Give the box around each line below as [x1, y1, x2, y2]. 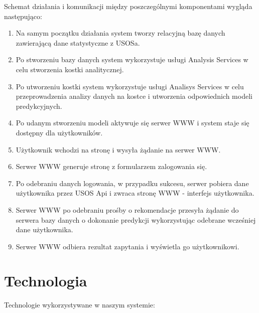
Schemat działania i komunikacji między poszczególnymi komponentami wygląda [4, 1, 252, 11]
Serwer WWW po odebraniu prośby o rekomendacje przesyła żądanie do [16, 204, 239, 215]
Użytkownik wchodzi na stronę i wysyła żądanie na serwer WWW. [16, 144, 221, 154]
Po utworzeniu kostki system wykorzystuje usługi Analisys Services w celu [16, 81, 244, 91]
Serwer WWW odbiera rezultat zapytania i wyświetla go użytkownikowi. [16, 241, 239, 251]
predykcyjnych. [16, 100, 62, 111]
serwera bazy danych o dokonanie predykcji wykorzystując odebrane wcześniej [16, 214, 256, 225]
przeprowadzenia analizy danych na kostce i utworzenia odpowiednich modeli [16, 91, 252, 101]
